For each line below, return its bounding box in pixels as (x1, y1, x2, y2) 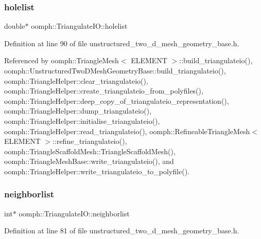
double (4, 21, 25, 31)
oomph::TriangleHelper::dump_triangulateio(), (4, 105, 152, 116)
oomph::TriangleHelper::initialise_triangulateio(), (4, 115, 160, 126)
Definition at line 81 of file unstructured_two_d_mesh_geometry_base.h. (4, 225, 239, 236)
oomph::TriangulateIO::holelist (31, 21, 128, 31)
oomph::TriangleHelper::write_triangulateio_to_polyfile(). (4, 166, 189, 176)
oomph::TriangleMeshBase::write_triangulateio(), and (4, 156, 174, 167)
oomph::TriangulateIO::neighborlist (19, 208, 130, 218)
